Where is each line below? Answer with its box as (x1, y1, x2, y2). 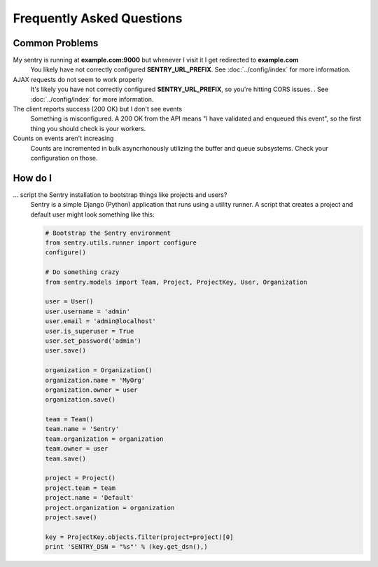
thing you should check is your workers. (30, 124, 146, 132)
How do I (13, 172, 52, 184)
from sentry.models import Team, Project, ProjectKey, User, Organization (45, 278, 308, 286)
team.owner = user (45, 445, 108, 453)
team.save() (45, 454, 87, 463)
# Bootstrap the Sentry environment (45, 228, 171, 237)
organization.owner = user (45, 385, 138, 394)
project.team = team (45, 484, 115, 492)
